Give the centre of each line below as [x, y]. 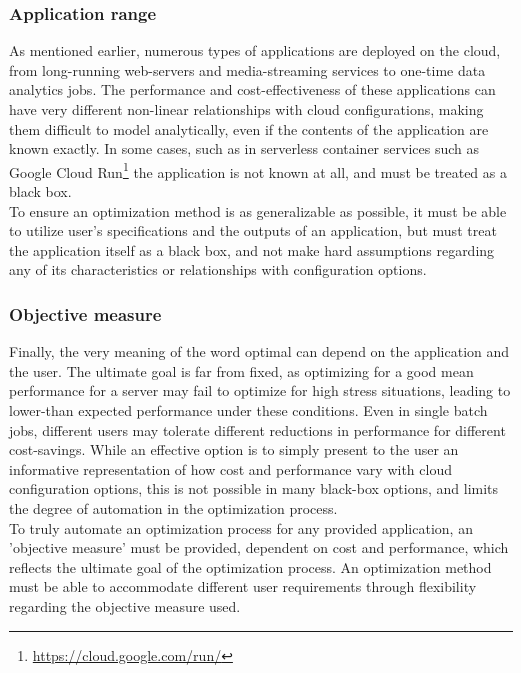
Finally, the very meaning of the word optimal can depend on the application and [259, 351]
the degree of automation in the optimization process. [173, 507]
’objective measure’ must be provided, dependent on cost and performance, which [259, 547]
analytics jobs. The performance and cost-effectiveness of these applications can [252, 89]
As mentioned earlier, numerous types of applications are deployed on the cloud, [255, 50]
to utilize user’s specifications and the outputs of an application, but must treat [253, 230]
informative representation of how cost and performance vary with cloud [230, 468]
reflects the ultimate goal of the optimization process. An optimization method [250, 566]
